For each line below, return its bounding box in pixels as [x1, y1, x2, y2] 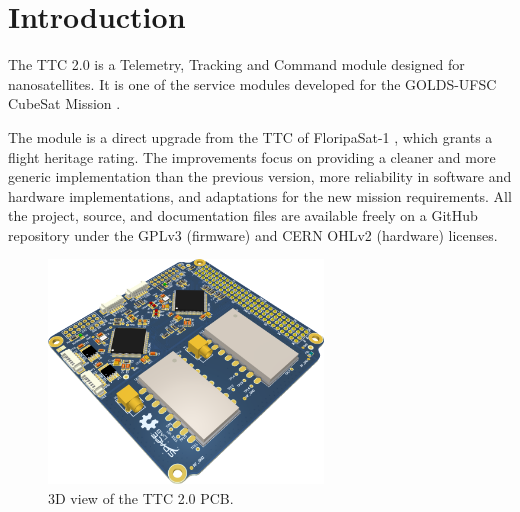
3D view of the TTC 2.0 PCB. [48, 487, 234, 508]
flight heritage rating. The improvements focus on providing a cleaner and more [8, 146, 496, 167]
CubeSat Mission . [8, 93, 121, 114]
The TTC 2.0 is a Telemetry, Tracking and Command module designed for [8, 54, 465, 75]
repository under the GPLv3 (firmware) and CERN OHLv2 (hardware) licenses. [8, 224, 498, 245]
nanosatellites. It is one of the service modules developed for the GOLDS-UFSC [8, 73, 497, 94]
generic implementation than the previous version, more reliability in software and [8, 166, 512, 187]
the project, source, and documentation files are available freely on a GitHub [8, 205, 478, 226]
